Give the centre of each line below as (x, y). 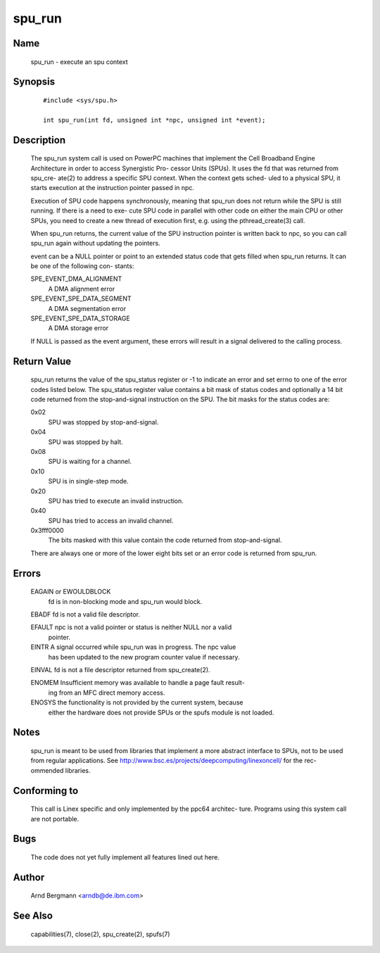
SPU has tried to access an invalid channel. (111, 520)
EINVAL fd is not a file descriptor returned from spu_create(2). (120, 669)
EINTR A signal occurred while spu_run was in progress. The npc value (133, 647)
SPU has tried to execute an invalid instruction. (116, 500)
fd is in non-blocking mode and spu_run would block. (125, 601)
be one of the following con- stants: (82, 266)
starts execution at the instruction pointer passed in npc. (113, 188)
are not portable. (55, 819)
